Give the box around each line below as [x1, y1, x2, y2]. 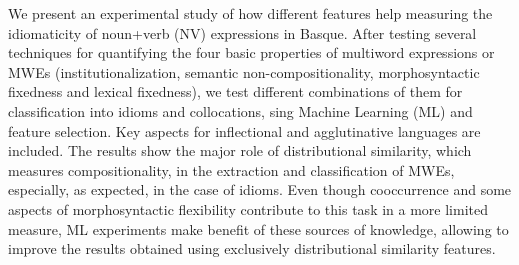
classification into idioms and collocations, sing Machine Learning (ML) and [8, 100, 473, 121]
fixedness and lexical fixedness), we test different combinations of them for [8, 81, 463, 102]
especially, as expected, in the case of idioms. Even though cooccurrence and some [8, 179, 512, 200]
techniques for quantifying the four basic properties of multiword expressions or [8, 42, 495, 63]
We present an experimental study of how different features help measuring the [8, 3, 493, 23]
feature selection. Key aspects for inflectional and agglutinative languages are [8, 120, 481, 141]
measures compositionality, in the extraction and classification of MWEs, [8, 159, 455, 180]
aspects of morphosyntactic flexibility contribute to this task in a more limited [8, 198, 489, 219]
